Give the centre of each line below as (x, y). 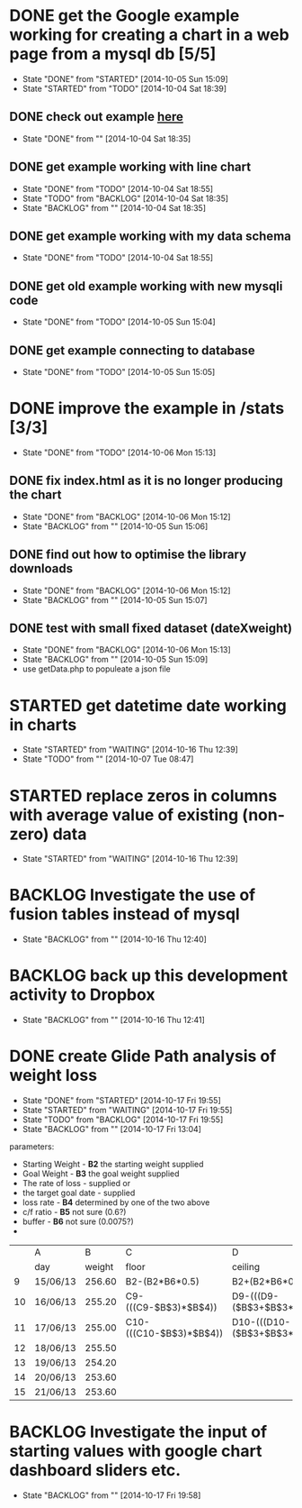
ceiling (246, 1267)
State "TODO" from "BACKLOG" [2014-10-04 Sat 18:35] (125, 198)
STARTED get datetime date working (148, 705)
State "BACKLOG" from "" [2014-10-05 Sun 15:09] (115, 660)
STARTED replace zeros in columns (143, 795)
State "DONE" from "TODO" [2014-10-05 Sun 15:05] (119, 372)
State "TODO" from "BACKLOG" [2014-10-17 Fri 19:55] (123, 1120)
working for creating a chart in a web (149, 35)
